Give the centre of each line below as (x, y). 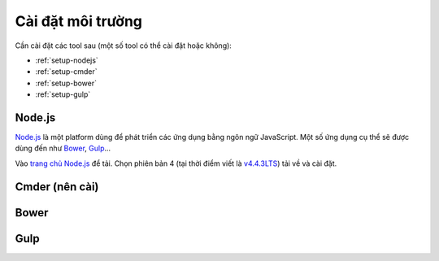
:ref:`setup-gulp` (63, 94)
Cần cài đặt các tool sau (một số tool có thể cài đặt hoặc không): (123, 46)
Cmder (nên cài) (57, 187)
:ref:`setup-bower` (66, 83)
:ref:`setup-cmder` (66, 72)
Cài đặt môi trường (78, 21)
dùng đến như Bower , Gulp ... (63, 148)
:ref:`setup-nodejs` (67, 60)
